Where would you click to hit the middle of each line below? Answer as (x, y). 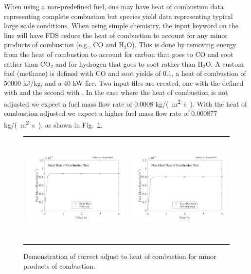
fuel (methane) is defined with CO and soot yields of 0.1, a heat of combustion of (125, 73)
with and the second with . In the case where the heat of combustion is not (116, 92)
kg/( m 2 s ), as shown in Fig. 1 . (53, 124)
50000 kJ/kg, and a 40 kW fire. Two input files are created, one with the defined (124, 82)
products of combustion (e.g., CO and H (64, 45)
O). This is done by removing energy (181, 45)
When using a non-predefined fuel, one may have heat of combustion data (114, 6)
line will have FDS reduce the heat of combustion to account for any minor (116, 35)
